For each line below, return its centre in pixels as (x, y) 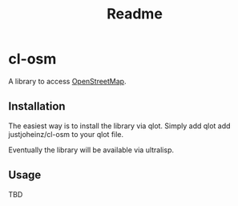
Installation (37, 106)
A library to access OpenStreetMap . (67, 81)
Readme (135, 14)
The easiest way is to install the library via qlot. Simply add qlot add (119, 126)
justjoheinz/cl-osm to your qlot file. (66, 134)
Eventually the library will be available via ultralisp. (91, 150)
